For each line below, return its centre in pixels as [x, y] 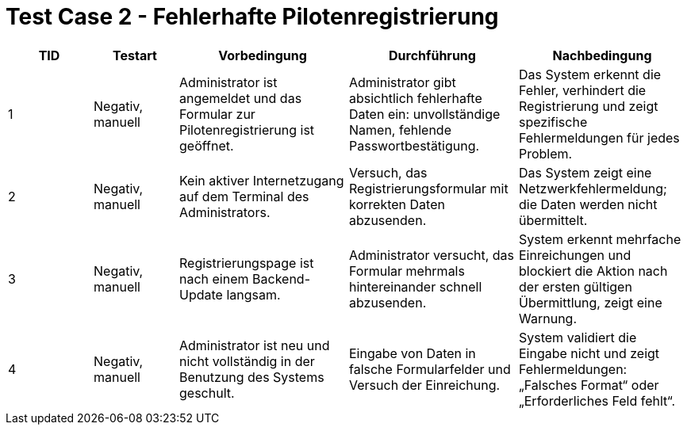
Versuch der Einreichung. [425, 385]
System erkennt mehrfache [600, 239]
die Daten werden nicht [588, 204]
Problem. [546, 153]
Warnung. [548, 318]
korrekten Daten [397, 204]
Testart [135, 55]
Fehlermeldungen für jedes [599, 137]
